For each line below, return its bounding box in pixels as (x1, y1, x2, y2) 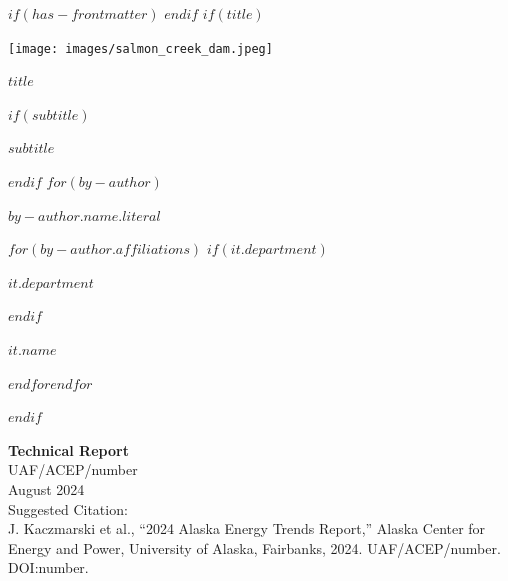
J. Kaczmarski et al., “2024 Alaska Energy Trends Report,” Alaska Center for (8, 518, 486, 539)
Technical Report (8, 439, 129, 460)
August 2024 (8, 478, 85, 499)
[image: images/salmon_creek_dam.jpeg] (8, 41, 273, 56)
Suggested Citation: (8, 498, 128, 519)
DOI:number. (8, 557, 89, 578)
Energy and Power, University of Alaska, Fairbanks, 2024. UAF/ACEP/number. (8, 537, 501, 558)
